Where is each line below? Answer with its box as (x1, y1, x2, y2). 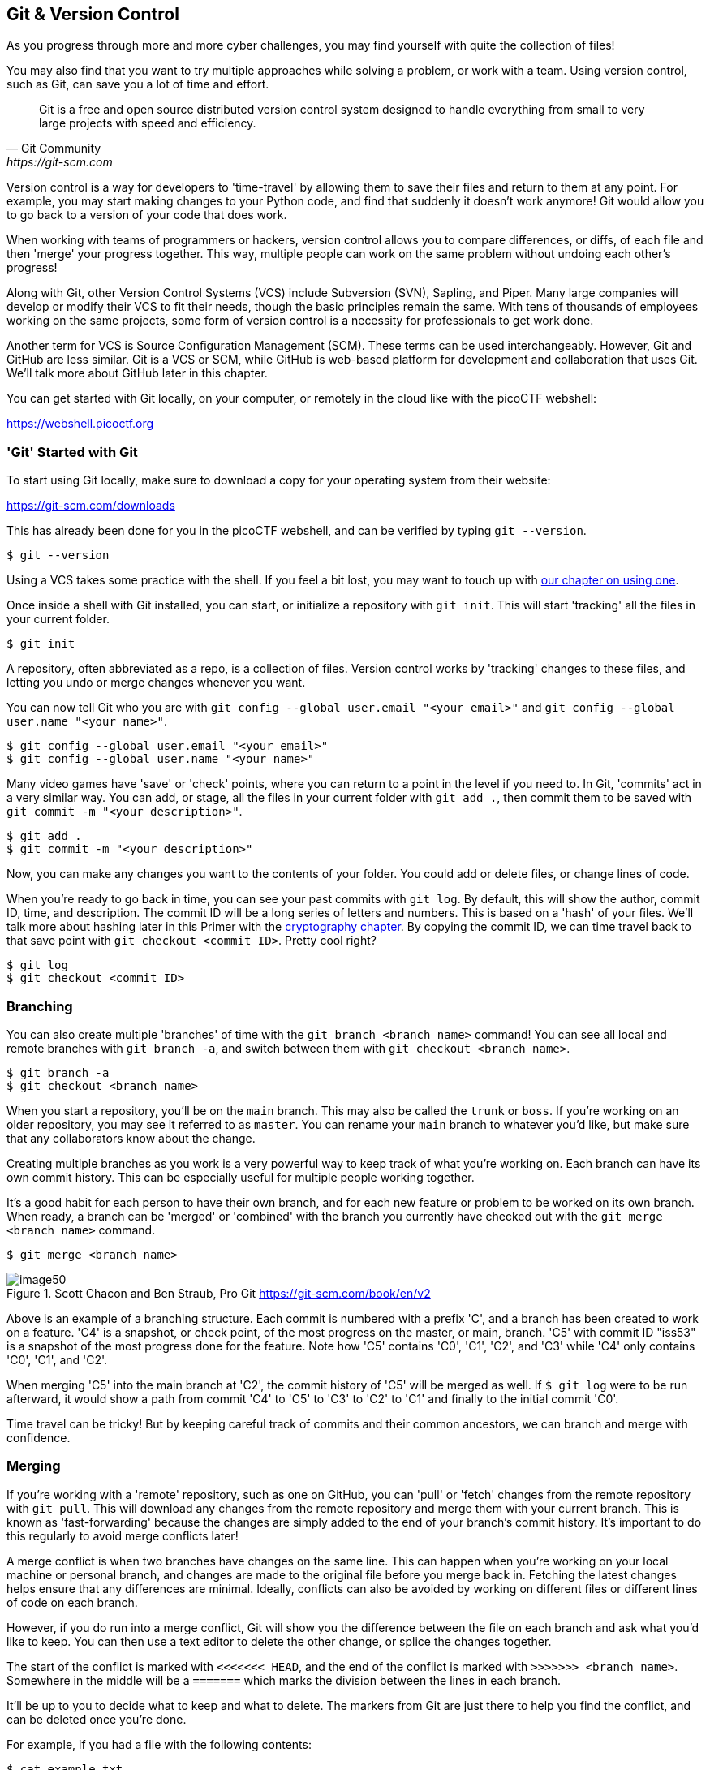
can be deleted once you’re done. (6, 1712, 187, 1726)
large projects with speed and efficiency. (39, 116, 256, 131)
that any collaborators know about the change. (6, 1130, 256, 1145)
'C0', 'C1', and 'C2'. (6, 1352, 108, 1367)
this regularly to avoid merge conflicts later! (6, 1528, 239, 1543)
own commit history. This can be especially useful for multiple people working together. (6, 1169, 475, 1184)
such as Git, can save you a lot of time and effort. (6, 77, 269, 92)
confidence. (6, 1430, 71, 1445)
